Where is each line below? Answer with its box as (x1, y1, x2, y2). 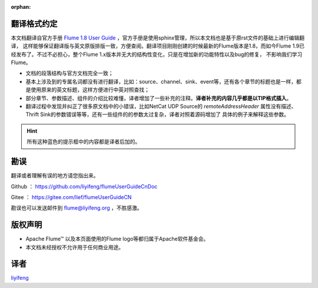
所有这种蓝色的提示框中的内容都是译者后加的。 (26, 138, 141, 145)
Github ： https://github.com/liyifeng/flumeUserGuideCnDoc (11, 183, 158, 190)
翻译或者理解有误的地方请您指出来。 (11, 172, 99, 179)
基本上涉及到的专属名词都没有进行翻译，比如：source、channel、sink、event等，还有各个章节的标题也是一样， (25, 78, 297, 85)
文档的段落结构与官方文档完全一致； (25, 69, 114, 77)
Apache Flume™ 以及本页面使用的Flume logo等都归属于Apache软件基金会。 (25, 236, 209, 243)
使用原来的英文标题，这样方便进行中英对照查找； (30, 86, 150, 94)
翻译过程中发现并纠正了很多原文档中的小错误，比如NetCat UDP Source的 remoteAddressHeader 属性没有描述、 (25, 103, 297, 110)
